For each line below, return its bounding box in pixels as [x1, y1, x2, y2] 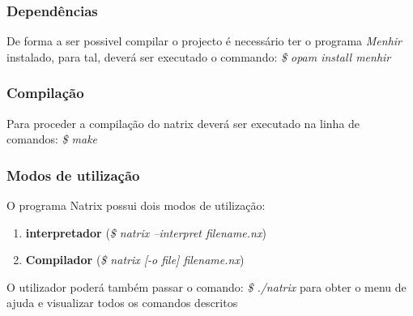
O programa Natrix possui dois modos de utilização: [6, 197, 266, 214]
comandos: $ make [6, 130, 98, 147]
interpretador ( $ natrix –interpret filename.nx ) [25, 224, 266, 241]
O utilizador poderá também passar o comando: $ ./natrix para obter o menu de [6, 278, 407, 295]
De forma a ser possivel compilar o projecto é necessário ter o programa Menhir [6, 32, 402, 49]
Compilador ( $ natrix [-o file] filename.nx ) [25, 251, 245, 268]
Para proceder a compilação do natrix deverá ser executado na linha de [6, 114, 360, 131]
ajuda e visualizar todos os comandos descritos [6, 294, 238, 311]
